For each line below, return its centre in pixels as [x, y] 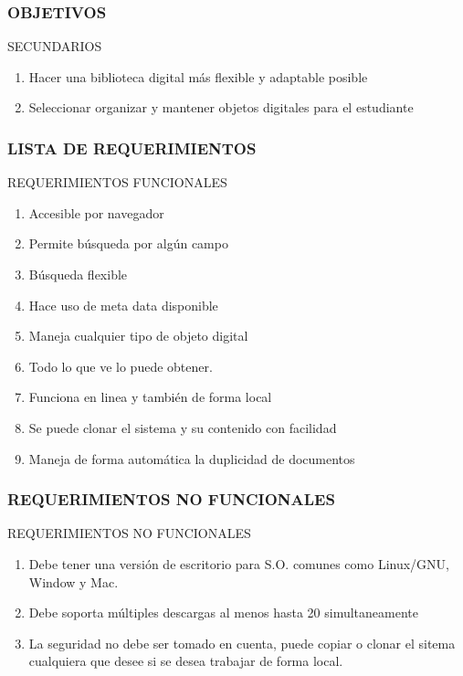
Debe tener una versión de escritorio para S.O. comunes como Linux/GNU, [239, 563]
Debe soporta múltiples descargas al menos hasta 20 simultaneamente [223, 613]
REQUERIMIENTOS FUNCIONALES [117, 182]
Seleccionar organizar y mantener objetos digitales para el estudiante [221, 107]
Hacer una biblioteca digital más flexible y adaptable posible [198, 76]
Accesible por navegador [96, 212]
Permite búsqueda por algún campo [128, 243]
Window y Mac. [74, 581]
